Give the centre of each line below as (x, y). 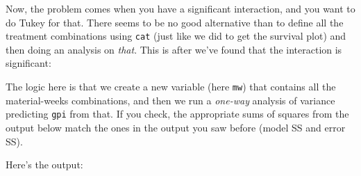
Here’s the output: (44, 165)
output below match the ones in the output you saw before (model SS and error (176, 127)
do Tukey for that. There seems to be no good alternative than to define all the (175, 22)
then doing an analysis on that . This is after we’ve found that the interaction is (174, 49)
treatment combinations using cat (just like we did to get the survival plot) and (176, 36)
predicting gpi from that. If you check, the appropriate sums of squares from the (177, 114)
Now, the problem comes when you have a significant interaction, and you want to (180, 8)
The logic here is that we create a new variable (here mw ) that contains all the (171, 87)
